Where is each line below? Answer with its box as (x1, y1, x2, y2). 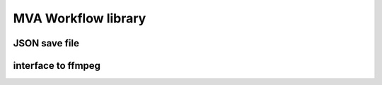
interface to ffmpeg (13, 60, 101, 72)
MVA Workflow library (13, 11, 146, 26)
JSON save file (13, 37, 79, 49)
